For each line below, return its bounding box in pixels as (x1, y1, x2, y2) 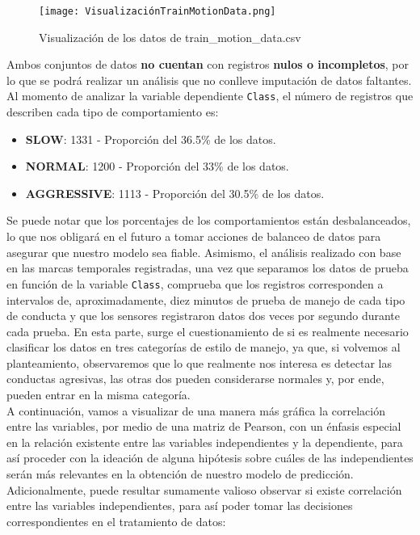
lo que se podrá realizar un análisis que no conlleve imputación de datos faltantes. (6, 71, 412, 88)
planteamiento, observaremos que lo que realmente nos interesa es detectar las (6, 354, 392, 371)
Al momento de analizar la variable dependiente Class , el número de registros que (6, 87, 414, 104)
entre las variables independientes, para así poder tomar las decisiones (6, 497, 353, 514)
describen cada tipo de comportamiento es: (6, 103, 219, 120)
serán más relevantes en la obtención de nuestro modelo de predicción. (6, 465, 354, 482)
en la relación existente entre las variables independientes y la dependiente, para (6, 433, 403, 450)
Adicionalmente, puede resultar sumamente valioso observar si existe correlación (6, 481, 402, 498)
